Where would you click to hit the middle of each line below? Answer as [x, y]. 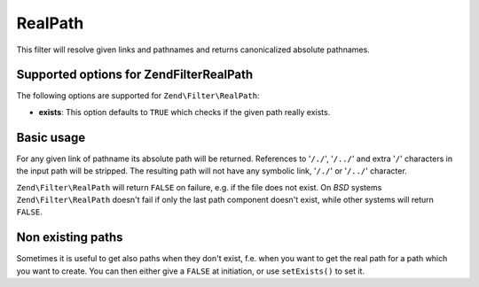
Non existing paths [70, 238]
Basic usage [51, 137]
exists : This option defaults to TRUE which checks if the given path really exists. [185, 112]
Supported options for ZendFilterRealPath [134, 75]
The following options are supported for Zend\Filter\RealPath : [138, 96]
